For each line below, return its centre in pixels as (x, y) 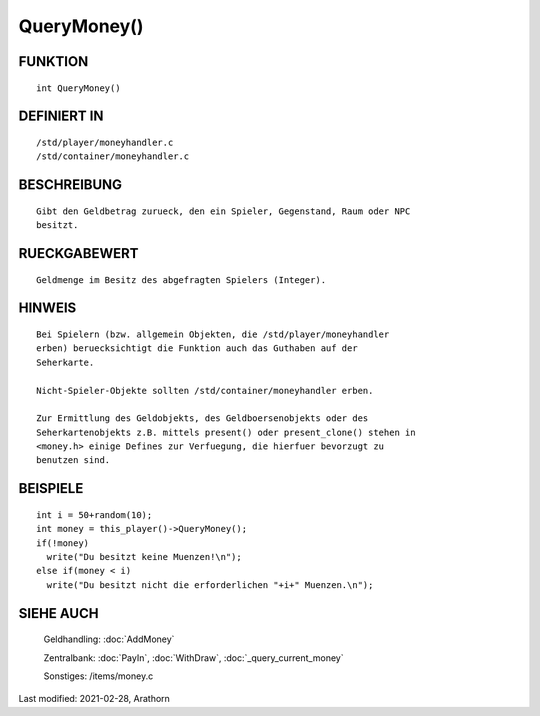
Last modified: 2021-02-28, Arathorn (94, 699)
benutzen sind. (73, 460)
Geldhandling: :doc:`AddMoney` (109, 639)
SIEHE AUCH (58, 613)
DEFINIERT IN (61, 116)
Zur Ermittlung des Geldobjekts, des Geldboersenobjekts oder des (202, 418)
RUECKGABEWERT (78, 253)
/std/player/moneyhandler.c (105, 142)
